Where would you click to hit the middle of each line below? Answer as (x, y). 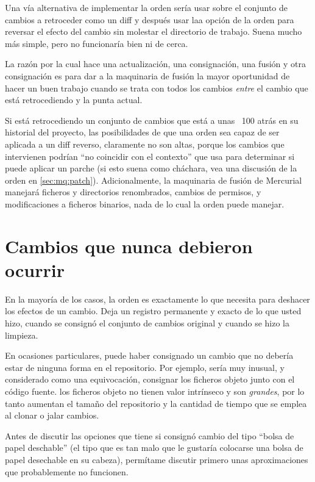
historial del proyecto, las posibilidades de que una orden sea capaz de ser (142, 132)
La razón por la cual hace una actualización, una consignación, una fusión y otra (156, 64)
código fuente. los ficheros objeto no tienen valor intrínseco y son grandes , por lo (155, 391)
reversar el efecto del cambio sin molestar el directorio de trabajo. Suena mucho (154, 31)
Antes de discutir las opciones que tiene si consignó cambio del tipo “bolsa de (150, 435)
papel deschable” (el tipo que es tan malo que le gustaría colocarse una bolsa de (154, 448)
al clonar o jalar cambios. (52, 415)
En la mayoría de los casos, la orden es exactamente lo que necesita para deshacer (157, 299)
